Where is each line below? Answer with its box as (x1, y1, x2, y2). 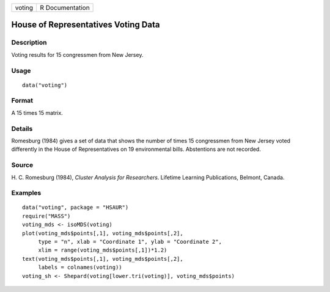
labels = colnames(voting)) (38, 264, 122, 271)
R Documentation (40, 4, 90, 12)
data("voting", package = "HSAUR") (22, 204, 129, 211)
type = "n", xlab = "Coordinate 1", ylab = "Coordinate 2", (38, 238, 222, 246)
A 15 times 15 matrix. (11, 109, 64, 116)
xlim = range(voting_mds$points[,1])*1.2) (38, 247, 167, 254)
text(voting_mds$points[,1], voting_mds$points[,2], (22, 255, 183, 262)
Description (11, 38, 47, 47)
